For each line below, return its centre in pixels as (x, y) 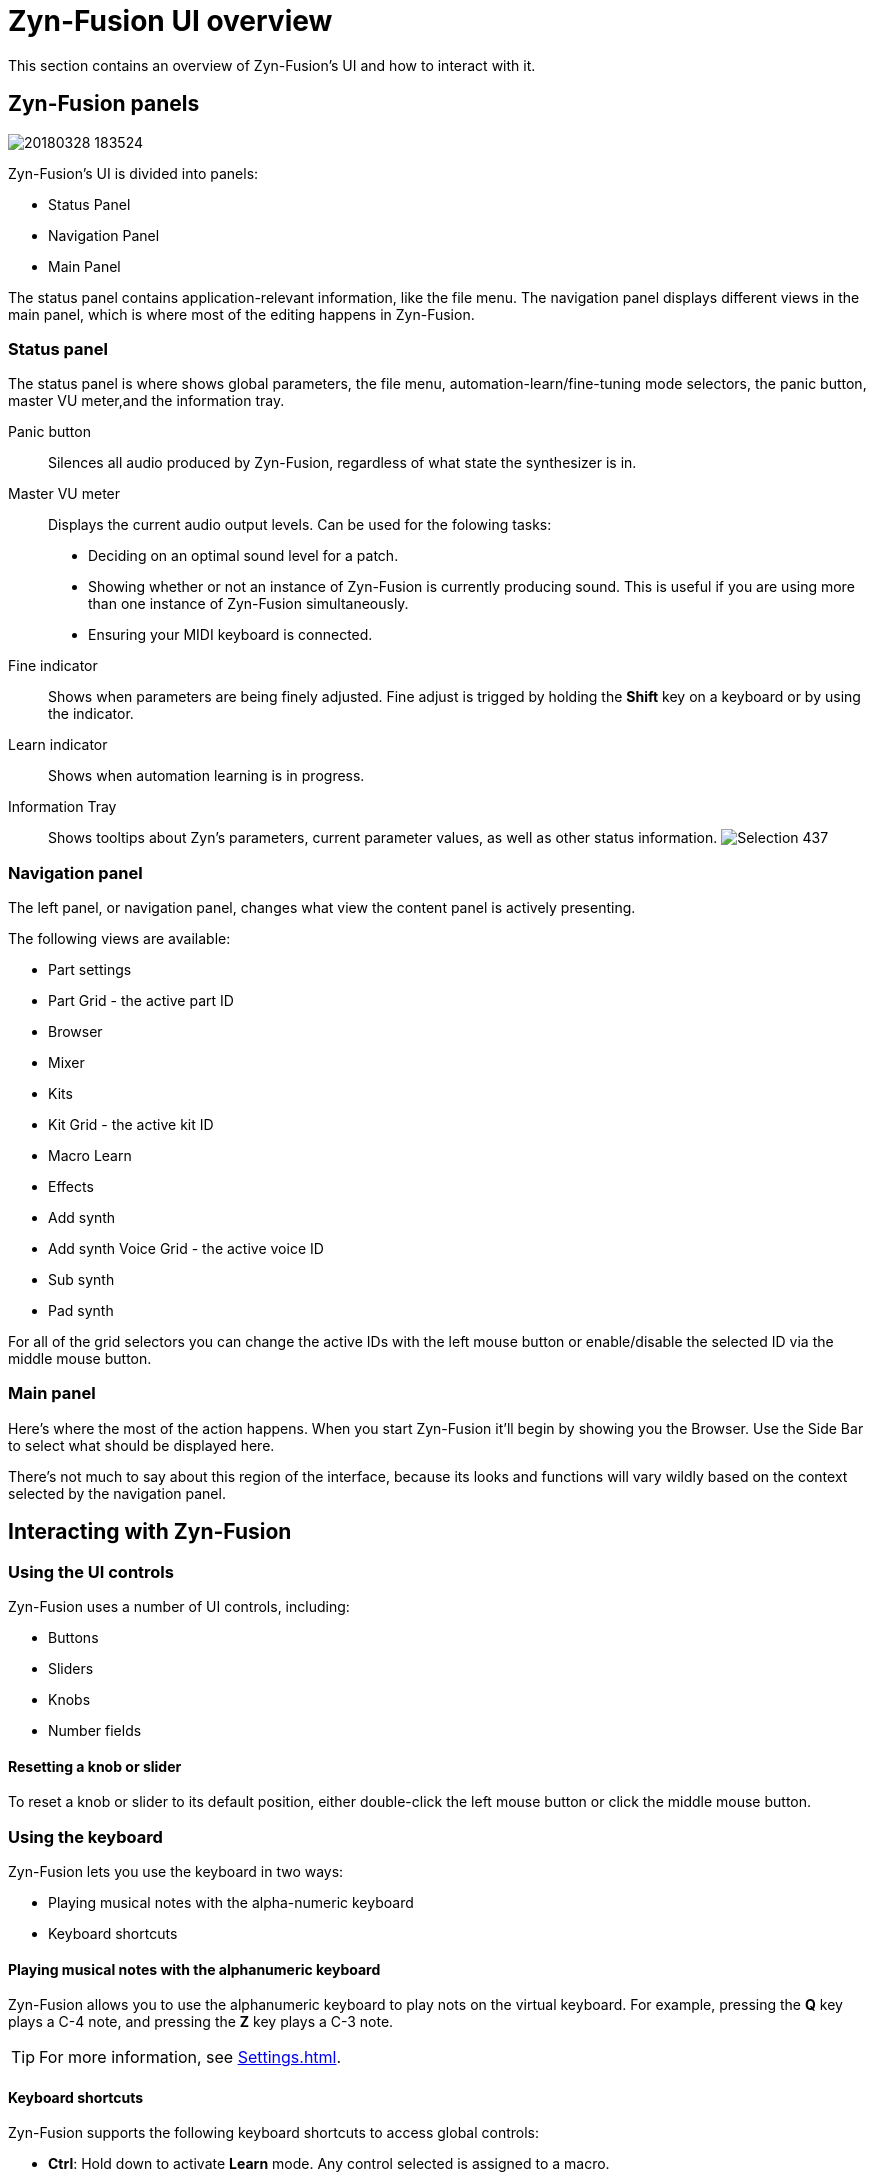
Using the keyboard (85, 1836)
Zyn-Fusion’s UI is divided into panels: (133, 173)
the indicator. (91, 714)
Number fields (95, 1731)
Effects (71, 1187)
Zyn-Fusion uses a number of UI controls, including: (179, 1607)
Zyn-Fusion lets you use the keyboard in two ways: (176, 1872)
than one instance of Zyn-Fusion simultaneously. (248, 604)
